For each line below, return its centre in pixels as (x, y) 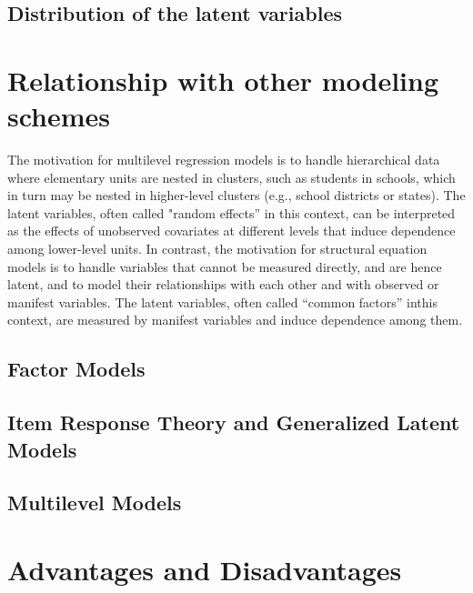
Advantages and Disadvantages (205, 569)
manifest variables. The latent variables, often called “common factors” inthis (222, 302)
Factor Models (76, 369)
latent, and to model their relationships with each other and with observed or (223, 284)
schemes (59, 116)
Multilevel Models (95, 503)
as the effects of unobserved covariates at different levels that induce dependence (231, 231)
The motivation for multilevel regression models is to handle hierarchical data (224, 160)
